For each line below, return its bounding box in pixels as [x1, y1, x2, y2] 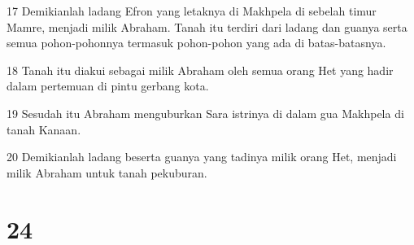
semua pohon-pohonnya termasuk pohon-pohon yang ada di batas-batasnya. [7, 34, 386, 51]
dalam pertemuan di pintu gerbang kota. [7, 77, 209, 94]
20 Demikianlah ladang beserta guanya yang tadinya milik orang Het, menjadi [7, 148, 397, 165]
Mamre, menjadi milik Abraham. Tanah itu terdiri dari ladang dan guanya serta [7, 18, 407, 35]
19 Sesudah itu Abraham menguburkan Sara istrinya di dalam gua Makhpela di [7, 104, 404, 121]
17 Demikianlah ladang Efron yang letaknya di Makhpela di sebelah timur [7, 2, 377, 19]
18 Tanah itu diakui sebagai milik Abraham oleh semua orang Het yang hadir [7, 61, 394, 78]
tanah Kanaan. [7, 120, 81, 138]
